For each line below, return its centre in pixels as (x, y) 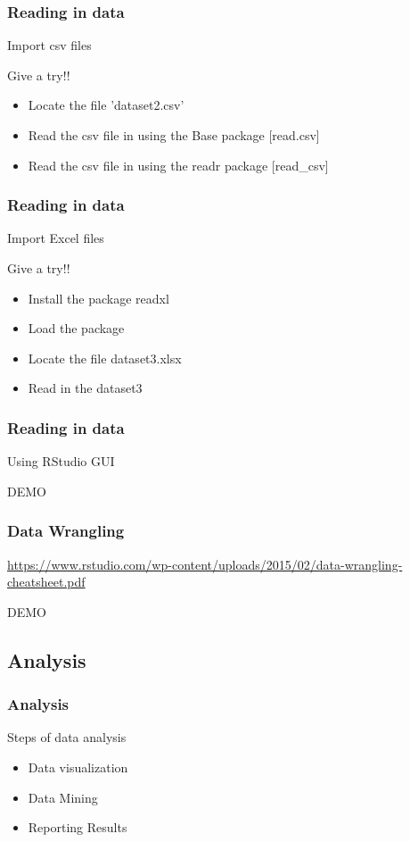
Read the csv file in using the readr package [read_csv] (178, 165)
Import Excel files (56, 238)
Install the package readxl (98, 298)
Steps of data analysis (67, 737)
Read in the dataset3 (85, 388)
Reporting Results (78, 827)
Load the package (76, 328)
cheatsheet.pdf (46, 582)
